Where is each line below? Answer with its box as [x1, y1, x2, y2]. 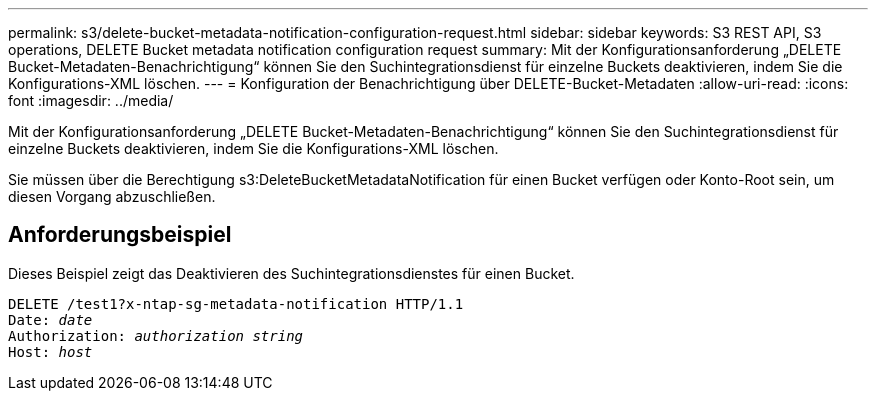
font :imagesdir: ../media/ [8, 92, 174, 109]
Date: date [8, 311, 93, 328]
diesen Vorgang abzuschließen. [8, 188, 216, 205]
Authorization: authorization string [8, 327, 304, 344]
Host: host [8, 343, 93, 360]
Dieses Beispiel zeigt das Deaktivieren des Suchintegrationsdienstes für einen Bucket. [8, 264, 575, 282]
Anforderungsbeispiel [8, 222, 232, 248]
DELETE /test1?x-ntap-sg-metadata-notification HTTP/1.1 [8, 295, 464, 312]
